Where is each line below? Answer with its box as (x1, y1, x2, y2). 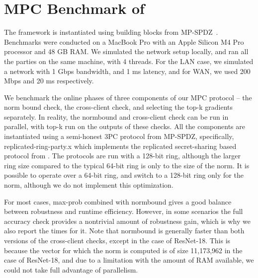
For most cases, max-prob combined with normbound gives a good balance (4, 196, 232, 207)
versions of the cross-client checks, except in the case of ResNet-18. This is (4, 235, 231, 245)
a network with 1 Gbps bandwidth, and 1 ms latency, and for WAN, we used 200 (4, 66, 251, 76)
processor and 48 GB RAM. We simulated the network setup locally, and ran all (4, 46, 249, 57)
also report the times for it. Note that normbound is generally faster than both (4, 225, 245, 236)
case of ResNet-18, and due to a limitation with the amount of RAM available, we (4, 255, 254, 265)
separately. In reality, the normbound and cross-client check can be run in (4, 111, 229, 122)
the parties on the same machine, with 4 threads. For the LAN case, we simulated (4, 56, 254, 66)
